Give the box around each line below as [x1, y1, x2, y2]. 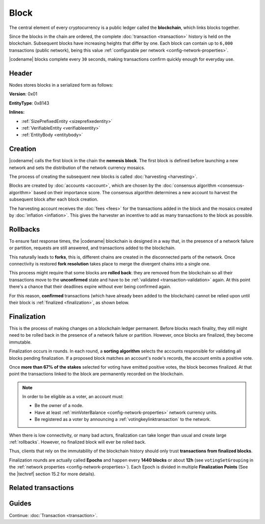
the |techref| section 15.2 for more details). [9, 471, 96, 477]
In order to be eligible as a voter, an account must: [22, 394, 124, 400]
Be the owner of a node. [34, 403, 83, 408]
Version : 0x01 [9, 91, 38, 97]
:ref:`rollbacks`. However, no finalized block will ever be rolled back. [9, 439, 146, 445]
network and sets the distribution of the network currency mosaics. [9, 165, 145, 171]
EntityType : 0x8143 [9, 100, 50, 106]
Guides [9, 499, 32, 508]
